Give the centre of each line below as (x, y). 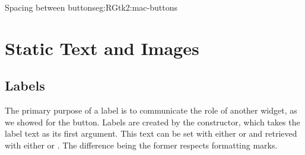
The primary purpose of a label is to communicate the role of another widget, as (151, 110)
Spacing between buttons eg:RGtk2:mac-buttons (91, 7)
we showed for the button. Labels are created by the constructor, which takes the (152, 122)
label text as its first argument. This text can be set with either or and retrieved (151, 133)
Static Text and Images (102, 48)
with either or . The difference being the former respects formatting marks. (141, 145)
